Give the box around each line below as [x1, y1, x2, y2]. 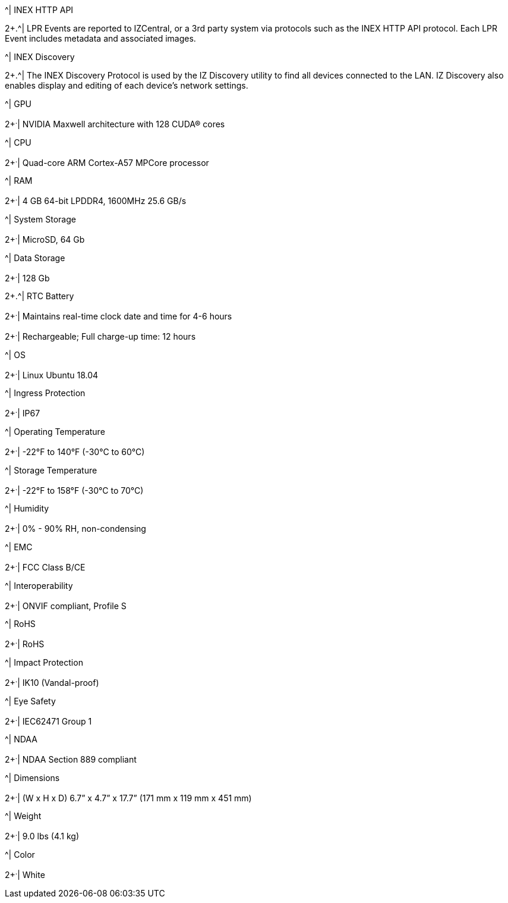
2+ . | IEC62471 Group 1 [5, 714, 92, 726]
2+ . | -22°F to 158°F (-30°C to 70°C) [5, 483, 144, 496]
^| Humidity [5, 503, 49, 514]
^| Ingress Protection [5, 388, 86, 399]
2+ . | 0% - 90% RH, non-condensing [5, 522, 146, 534]
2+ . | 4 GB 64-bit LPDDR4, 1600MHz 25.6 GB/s [5, 194, 187, 206]
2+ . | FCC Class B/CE [5, 560, 86, 572]
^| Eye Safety [5, 695, 56, 706]
